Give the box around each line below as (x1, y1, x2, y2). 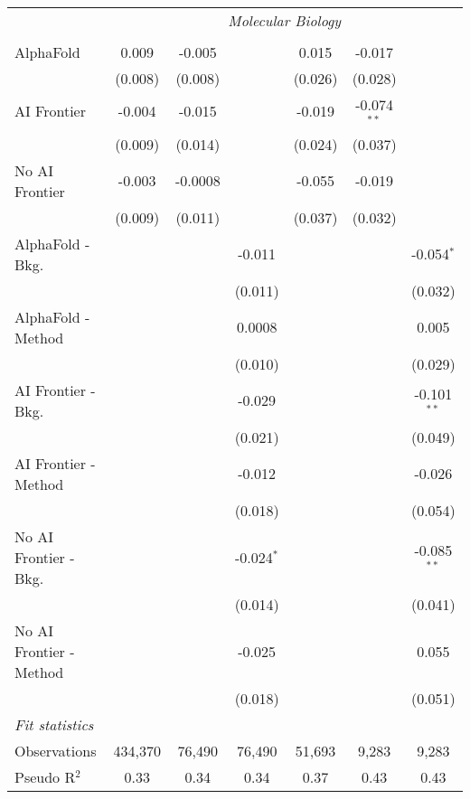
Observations (14, 739, 97, 761)
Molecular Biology (228, 10, 342, 31)
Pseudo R (14, 766, 76, 787)
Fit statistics (14, 713, 94, 735)
